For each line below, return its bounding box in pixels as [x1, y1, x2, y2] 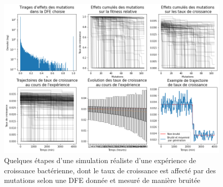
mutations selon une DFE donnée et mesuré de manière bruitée [4, 175, 201, 185]
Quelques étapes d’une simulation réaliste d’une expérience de [4, 154, 196, 165]
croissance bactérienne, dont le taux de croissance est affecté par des [4, 165, 216, 175]
